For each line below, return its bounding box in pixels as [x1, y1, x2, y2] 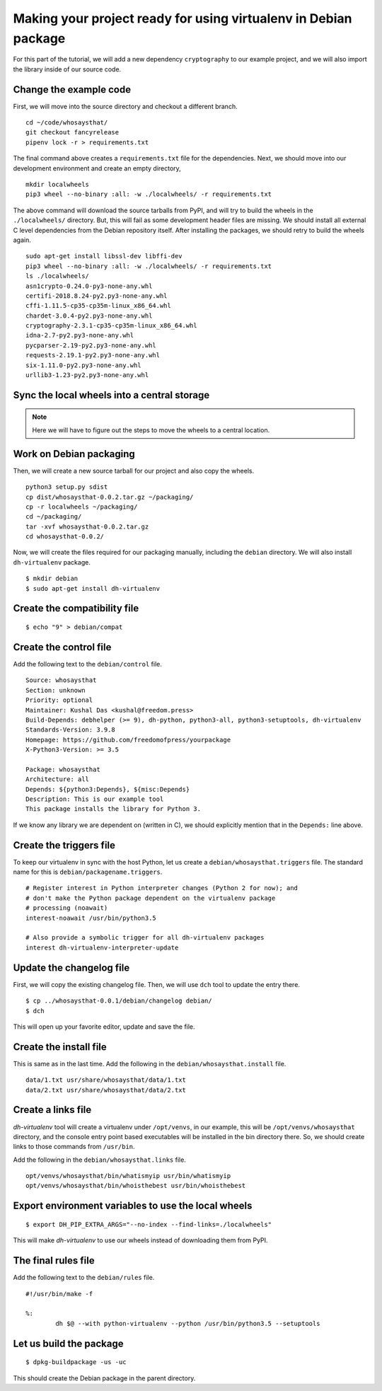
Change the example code [13, 83, 131, 96]
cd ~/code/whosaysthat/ [25, 119, 108, 127]
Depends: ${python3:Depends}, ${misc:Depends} [25, 785, 190, 793]
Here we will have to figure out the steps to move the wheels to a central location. [32, 425, 270, 434]
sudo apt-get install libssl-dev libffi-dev [25, 252, 183, 260]
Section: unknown [25, 686, 86, 694]
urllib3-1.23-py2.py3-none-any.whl [25, 371, 149, 379]
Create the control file [13, 641, 112, 653]
